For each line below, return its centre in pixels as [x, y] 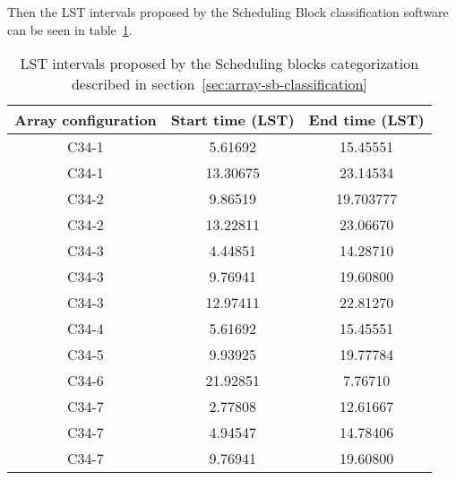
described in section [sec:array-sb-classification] [219, 84]
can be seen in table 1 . [70, 29]
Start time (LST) [232, 120]
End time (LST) [366, 120]
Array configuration [86, 120]
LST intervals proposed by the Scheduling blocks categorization [219, 64]
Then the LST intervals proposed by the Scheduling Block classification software [228, 12]
